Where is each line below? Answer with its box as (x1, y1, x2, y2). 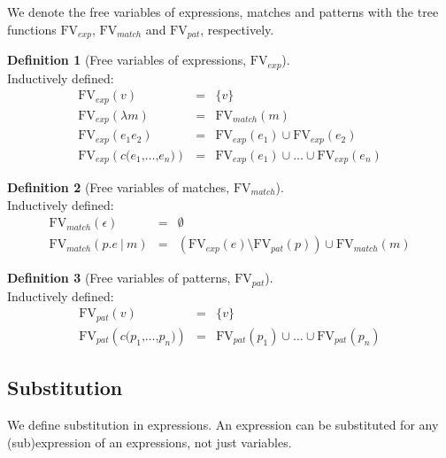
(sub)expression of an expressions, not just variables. (7, 432, 292, 451)
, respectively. (200, 19, 274, 38)
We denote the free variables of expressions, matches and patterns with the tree (7, 3, 439, 20)
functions (7, 19, 57, 38)
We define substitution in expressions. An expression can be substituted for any (7, 415, 439, 434)
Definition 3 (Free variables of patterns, (7, 268, 231, 287)
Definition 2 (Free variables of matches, (7, 178, 230, 197)
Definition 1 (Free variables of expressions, (7, 50, 247, 69)
